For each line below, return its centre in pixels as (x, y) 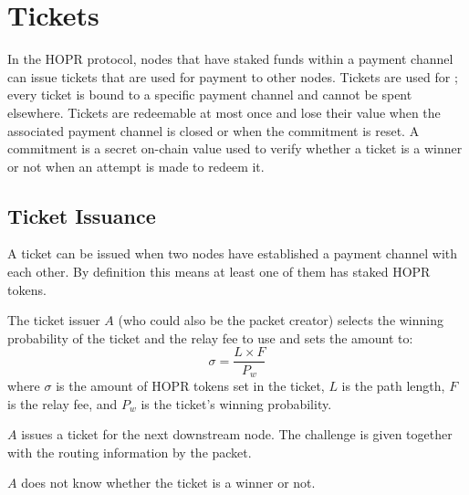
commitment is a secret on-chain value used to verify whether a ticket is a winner (235, 148)
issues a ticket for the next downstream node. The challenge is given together (237, 434)
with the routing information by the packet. (130, 452)
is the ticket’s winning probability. (236, 403)
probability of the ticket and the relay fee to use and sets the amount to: (210, 337)
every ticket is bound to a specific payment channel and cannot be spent (210, 95)
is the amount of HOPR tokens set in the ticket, (190, 385)
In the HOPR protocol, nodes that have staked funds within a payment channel (230, 59)
